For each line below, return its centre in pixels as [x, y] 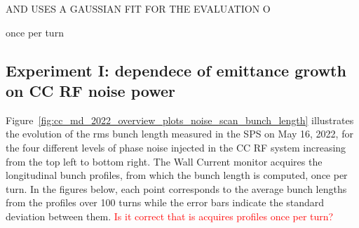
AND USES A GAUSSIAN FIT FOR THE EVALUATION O [138, 8]
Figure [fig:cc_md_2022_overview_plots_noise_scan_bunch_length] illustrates [180, 120]
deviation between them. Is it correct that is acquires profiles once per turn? [170, 216]
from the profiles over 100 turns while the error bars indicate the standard [165, 202]
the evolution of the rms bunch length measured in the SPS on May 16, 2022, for [179, 134]
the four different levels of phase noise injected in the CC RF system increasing [176, 147]
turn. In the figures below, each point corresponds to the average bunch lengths [176, 188]
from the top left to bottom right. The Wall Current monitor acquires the [164, 161]
